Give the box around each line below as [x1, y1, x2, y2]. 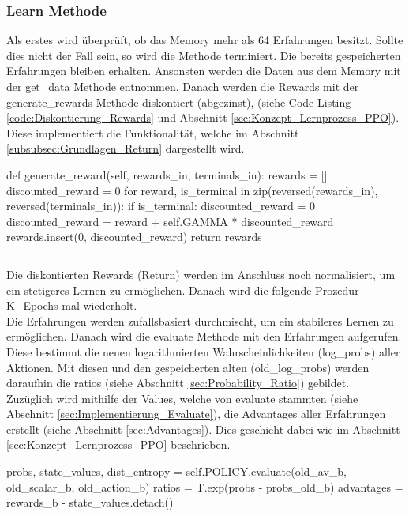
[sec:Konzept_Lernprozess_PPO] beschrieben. [6, 436, 231, 453]
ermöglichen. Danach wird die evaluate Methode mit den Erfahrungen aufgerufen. [6, 328, 402, 345]
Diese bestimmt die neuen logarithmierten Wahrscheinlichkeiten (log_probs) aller [6, 343, 400, 360]
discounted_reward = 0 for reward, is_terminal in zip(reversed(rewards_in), [6, 182, 378, 198]
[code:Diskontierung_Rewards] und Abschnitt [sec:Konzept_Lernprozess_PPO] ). [6, 109, 400, 126]
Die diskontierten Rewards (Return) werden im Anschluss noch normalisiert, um [6, 266, 396, 282]
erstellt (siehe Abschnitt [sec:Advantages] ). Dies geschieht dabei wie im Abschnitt [6, 420, 400, 437]
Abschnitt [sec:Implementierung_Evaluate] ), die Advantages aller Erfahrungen [6, 405, 386, 422]
